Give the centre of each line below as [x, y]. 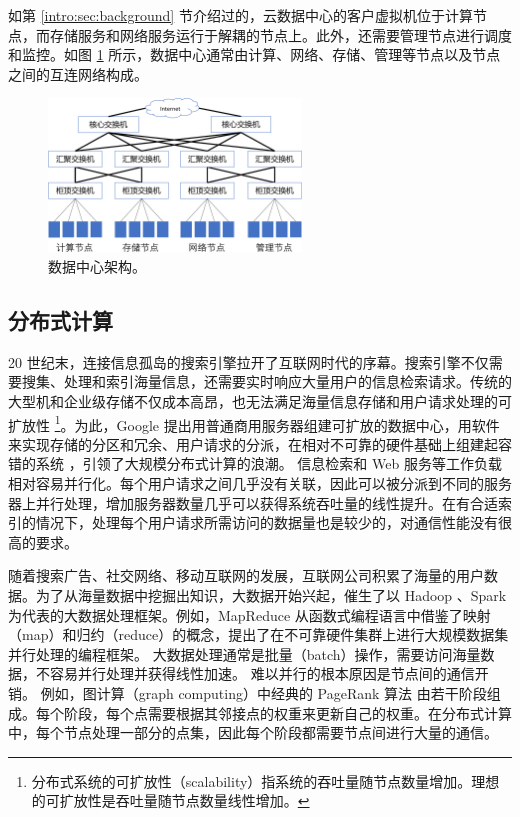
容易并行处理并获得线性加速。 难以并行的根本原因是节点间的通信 [262, 673]
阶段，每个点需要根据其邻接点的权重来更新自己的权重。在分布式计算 [287, 712]
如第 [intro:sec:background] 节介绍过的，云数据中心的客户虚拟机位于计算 [240, 15]
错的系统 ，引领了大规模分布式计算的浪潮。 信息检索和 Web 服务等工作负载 [255, 463]
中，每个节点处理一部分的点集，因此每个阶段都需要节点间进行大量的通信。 [253, 732]
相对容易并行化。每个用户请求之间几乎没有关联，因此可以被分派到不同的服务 [260, 483]
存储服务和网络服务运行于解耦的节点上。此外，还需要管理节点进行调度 [280, 34]
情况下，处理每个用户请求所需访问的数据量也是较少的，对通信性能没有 [266, 522]
